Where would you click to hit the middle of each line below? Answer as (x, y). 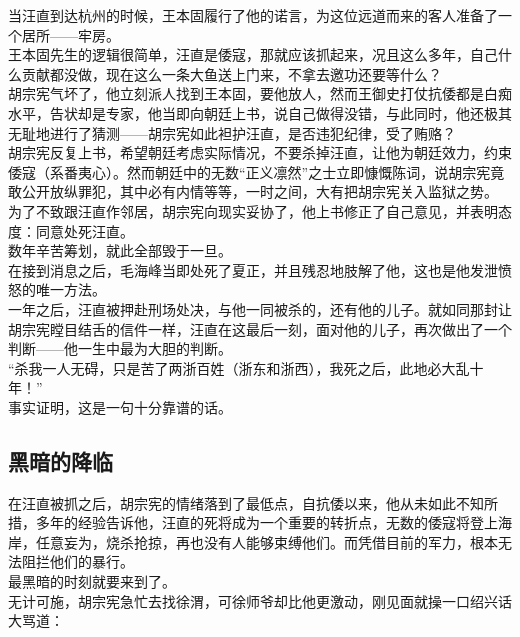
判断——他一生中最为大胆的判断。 (120, 348)
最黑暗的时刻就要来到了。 (92, 581)
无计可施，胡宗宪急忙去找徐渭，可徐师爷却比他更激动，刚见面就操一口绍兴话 (260, 600)
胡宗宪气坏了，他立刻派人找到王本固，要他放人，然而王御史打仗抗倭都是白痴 (260, 93)
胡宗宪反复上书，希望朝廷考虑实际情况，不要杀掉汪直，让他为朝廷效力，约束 (260, 152)
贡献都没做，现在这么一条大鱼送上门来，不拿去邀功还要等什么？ (231, 73)
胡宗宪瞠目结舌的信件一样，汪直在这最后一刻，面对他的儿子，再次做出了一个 (260, 328)
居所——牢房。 (70, 34)
